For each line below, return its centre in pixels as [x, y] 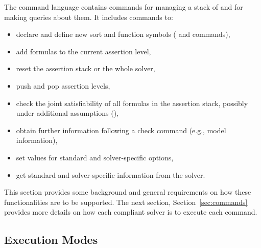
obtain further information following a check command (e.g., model [121, 130]
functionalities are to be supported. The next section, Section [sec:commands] [126, 202]
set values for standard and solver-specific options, [95, 157]
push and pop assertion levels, [63, 85]
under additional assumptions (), [67, 113]
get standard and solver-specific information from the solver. [111, 174]
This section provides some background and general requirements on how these [128, 192]
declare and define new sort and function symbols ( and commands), [123, 34]
